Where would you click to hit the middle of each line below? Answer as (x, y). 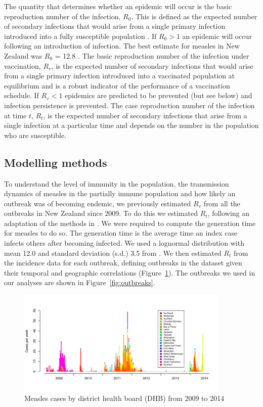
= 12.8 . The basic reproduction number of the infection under (152, 55)
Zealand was (23, 55)
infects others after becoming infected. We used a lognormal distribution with (124, 243)
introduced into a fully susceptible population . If (80, 36)
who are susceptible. (35, 135)
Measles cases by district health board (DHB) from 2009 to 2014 (124, 398)
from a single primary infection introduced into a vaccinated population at (120, 76)
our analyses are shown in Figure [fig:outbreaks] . (80, 282)
